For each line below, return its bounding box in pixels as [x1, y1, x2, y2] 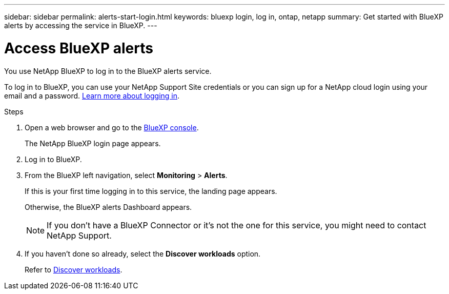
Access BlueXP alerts [4, 39, 153, 57]
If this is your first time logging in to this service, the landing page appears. [25, 186, 277, 195]
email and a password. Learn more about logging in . [4, 91, 180, 100]
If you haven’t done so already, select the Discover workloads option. [25, 249, 261, 258]
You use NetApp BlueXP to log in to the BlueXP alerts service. [4, 66, 212, 75]
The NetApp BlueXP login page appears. [25, 139, 161, 148]
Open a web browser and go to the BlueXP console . [25, 123, 199, 132]
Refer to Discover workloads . [25, 265, 123, 274]
